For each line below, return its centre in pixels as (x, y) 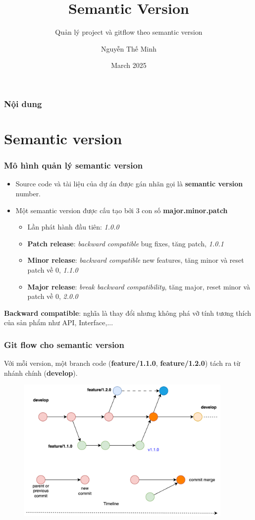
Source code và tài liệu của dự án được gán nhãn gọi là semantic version (129, 184)
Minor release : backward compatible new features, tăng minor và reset (136, 260)
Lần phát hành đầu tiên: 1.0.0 (73, 227)
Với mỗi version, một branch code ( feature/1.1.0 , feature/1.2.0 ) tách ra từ (122, 363)
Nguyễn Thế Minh (128, 48)
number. (28, 194)
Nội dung (23, 103)
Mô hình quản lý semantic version (74, 165)
